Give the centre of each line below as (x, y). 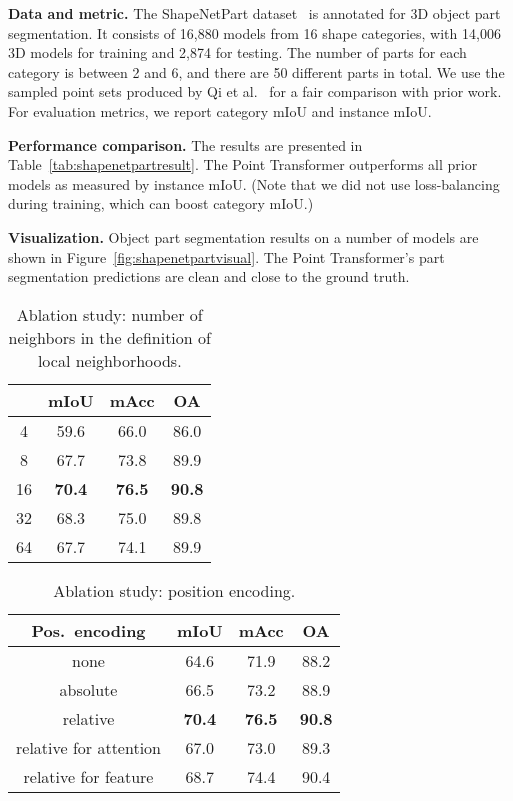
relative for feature (88, 776)
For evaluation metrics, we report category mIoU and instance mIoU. (220, 110)
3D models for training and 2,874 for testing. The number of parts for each (237, 52)
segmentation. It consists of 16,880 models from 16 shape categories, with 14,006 (254, 32)
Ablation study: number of (109, 314)
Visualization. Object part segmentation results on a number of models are (243, 236)
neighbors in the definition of (109, 337)
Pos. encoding (88, 630)
